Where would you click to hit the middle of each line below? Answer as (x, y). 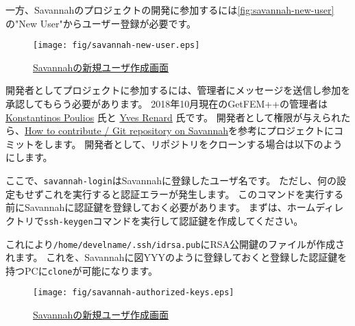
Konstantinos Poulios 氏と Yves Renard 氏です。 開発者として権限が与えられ (173, 117)
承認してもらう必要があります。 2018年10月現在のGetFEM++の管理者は (167, 104)
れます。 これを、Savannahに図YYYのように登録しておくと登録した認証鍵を (176, 257)
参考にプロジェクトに (286, 130)
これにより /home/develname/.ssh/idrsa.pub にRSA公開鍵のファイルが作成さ (175, 243)
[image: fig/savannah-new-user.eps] (117, 46)
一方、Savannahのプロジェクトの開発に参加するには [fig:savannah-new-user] (170, 10)
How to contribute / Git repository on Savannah (127, 130)
